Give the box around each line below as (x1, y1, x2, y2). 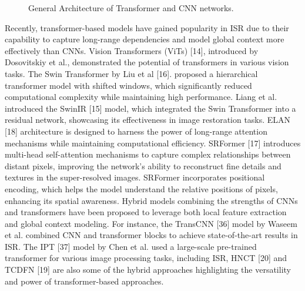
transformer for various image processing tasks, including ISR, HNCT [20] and (5, 252, 287, 264)
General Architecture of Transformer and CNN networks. (28, 2, 234, 14)
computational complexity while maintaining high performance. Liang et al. (5, 91, 277, 103)
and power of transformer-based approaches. (5, 275, 164, 287)
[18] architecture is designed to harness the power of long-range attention (5, 125, 267, 137)
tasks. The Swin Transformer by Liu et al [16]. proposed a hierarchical (5, 67, 258, 79)
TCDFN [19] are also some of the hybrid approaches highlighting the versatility (5, 263, 291, 276)
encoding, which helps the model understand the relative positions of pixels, (5, 182, 278, 195)
